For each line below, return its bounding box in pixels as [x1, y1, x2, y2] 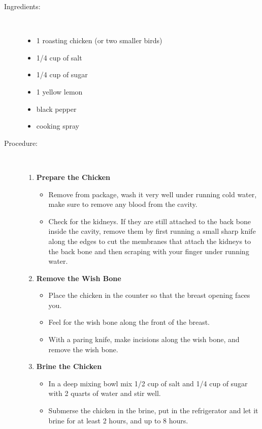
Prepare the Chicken [36, 171, 111, 182]
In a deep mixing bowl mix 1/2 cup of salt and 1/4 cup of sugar [48, 378, 248, 388]
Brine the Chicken [36, 361, 102, 372]
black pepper [36, 103, 77, 114]
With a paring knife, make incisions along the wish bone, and [48, 334, 240, 345]
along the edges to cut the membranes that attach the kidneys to [48, 235, 251, 246]
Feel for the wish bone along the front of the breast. [48, 317, 210, 327]
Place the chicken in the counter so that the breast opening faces [48, 290, 250, 300]
